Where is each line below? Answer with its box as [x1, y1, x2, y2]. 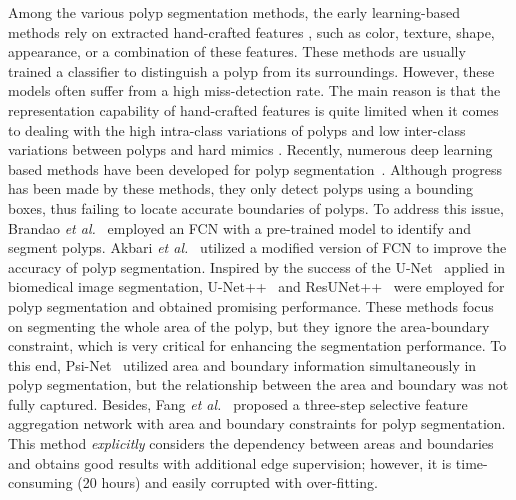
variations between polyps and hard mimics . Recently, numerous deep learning [8, 139, 493, 160]
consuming [8, 472, 73, 493]
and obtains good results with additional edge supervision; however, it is [8, 452, 452, 473]
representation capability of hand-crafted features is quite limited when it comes [8, 99, 499, 120]
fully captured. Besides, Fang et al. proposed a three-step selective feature [8, 393, 468, 414]
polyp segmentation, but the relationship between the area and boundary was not [8, 374, 509, 395]
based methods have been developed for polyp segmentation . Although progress [8, 158, 503, 179]
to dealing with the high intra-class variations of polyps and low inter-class [8, 119, 466, 140]
